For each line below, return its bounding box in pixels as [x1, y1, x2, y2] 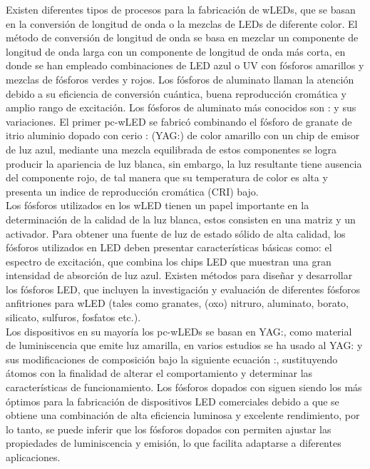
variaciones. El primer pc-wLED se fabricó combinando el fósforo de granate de [6, 114, 352, 128]
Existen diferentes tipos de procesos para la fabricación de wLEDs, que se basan [6, 2, 356, 16]
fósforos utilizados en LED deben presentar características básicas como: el [6, 240, 332, 255]
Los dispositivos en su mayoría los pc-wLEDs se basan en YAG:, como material [6, 323, 352, 338]
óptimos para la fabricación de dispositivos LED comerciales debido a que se [6, 393, 339, 408]
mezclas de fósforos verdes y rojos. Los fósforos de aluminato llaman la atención [6, 71, 354, 86]
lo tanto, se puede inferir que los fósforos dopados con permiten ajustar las [6, 421, 332, 436]
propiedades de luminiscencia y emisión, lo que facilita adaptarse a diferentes [6, 435, 341, 450]
